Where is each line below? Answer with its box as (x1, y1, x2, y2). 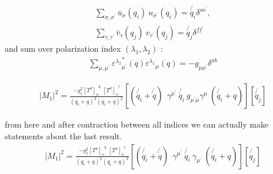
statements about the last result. (5, 129, 122, 142)
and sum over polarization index (5, 42, 121, 55)
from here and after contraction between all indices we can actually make (5, 118, 269, 130)
